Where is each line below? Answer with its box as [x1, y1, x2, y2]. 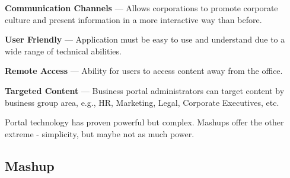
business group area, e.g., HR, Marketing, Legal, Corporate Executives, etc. [5, 96, 279, 108]
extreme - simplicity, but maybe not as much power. [5, 127, 195, 140]
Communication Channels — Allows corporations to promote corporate [5, 2, 278, 14]
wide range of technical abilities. [5, 44, 122, 57]
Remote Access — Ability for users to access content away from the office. [5, 64, 283, 77]
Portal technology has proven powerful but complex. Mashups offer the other [5, 116, 284, 128]
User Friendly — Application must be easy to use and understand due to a [5, 33, 285, 46]
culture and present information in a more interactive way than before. [5, 13, 262, 25]
